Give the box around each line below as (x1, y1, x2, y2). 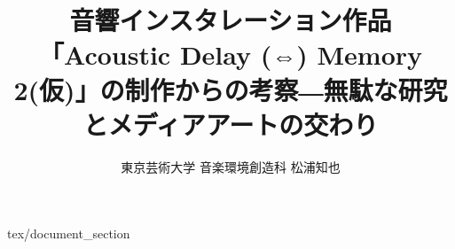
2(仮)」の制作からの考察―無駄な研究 (13, 71, 448, 107)
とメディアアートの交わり (82, 105, 379, 142)
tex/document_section (7, 224, 130, 243)
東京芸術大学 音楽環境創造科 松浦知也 (121, 157, 341, 175)
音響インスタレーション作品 (69, 2, 392, 38)
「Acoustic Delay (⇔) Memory (38, 36, 423, 73)
